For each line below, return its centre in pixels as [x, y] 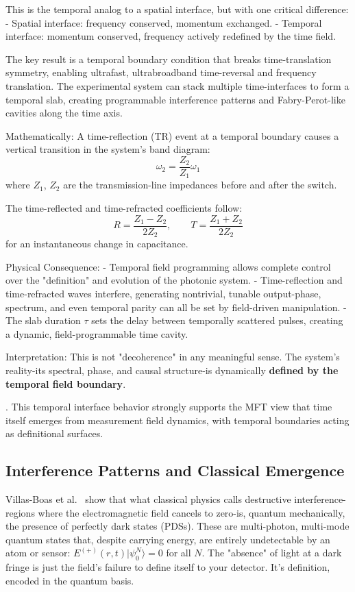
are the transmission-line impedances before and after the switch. [200, 185]
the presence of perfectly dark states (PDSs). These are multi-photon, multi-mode [177, 526]
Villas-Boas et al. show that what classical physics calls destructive [148, 499]
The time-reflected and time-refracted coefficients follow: [124, 208]
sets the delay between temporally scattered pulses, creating [217, 320]
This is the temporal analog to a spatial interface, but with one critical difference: [177, 9]
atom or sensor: [38, 553]
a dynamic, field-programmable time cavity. [97, 333]
